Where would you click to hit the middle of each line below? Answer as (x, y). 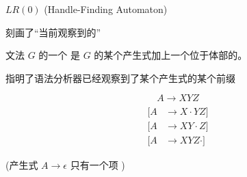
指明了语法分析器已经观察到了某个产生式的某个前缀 (120, 78)
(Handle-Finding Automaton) (106, 9)
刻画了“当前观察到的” (53, 32)
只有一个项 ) (97, 164)
